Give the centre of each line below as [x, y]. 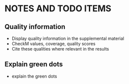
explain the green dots [34, 76]
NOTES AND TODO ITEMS [58, 9]
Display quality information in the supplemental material [68, 38]
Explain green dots [34, 64]
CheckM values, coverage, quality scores [53, 44]
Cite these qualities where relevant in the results [60, 49]
